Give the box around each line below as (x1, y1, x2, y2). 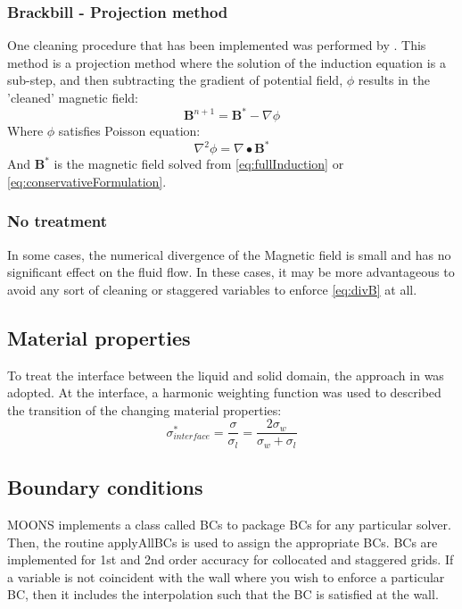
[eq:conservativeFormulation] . (7, 171, 167, 190)
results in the (358, 71, 431, 89)
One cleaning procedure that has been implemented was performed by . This (7, 36, 426, 54)
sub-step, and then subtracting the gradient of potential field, (7, 71, 343, 89)
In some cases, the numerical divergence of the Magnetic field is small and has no (7, 245, 451, 263)
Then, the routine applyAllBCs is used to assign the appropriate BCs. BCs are (7, 532, 438, 551)
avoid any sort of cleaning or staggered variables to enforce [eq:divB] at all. (7, 279, 417, 298)
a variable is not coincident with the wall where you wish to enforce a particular (7, 567, 445, 586)
